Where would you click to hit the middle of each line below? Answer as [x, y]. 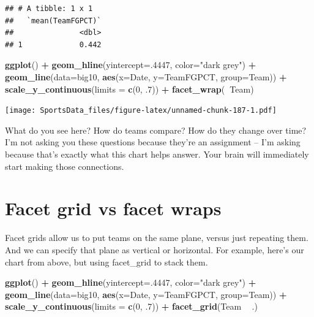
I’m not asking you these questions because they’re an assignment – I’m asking [153, 142]
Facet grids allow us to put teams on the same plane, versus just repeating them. [157, 238]
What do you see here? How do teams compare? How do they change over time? [156, 130]
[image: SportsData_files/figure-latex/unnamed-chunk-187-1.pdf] [141, 111]
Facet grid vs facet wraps [113, 208]
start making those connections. [65, 166]
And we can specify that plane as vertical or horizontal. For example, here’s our [155, 249]
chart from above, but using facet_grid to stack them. [107, 262]
